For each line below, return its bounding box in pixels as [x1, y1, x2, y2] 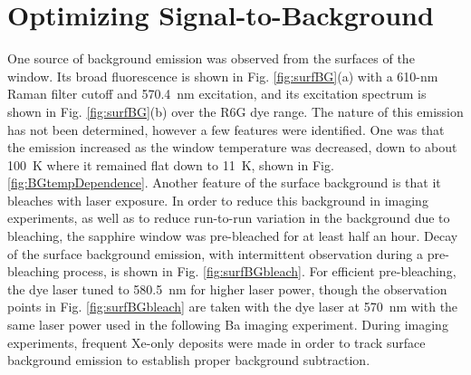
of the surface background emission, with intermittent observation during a [7, 244, 424, 263]
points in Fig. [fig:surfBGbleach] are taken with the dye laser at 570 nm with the [7, 297, 458, 316]
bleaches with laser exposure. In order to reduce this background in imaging [7, 190, 428, 209]
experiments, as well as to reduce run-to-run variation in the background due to [7, 208, 450, 227]
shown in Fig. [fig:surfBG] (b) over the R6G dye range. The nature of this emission [7, 101, 464, 120]
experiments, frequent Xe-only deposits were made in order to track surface [7, 332, 426, 351]
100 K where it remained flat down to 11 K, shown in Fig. [7, 155, 334, 174]
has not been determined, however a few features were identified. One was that [7, 120, 445, 139]
